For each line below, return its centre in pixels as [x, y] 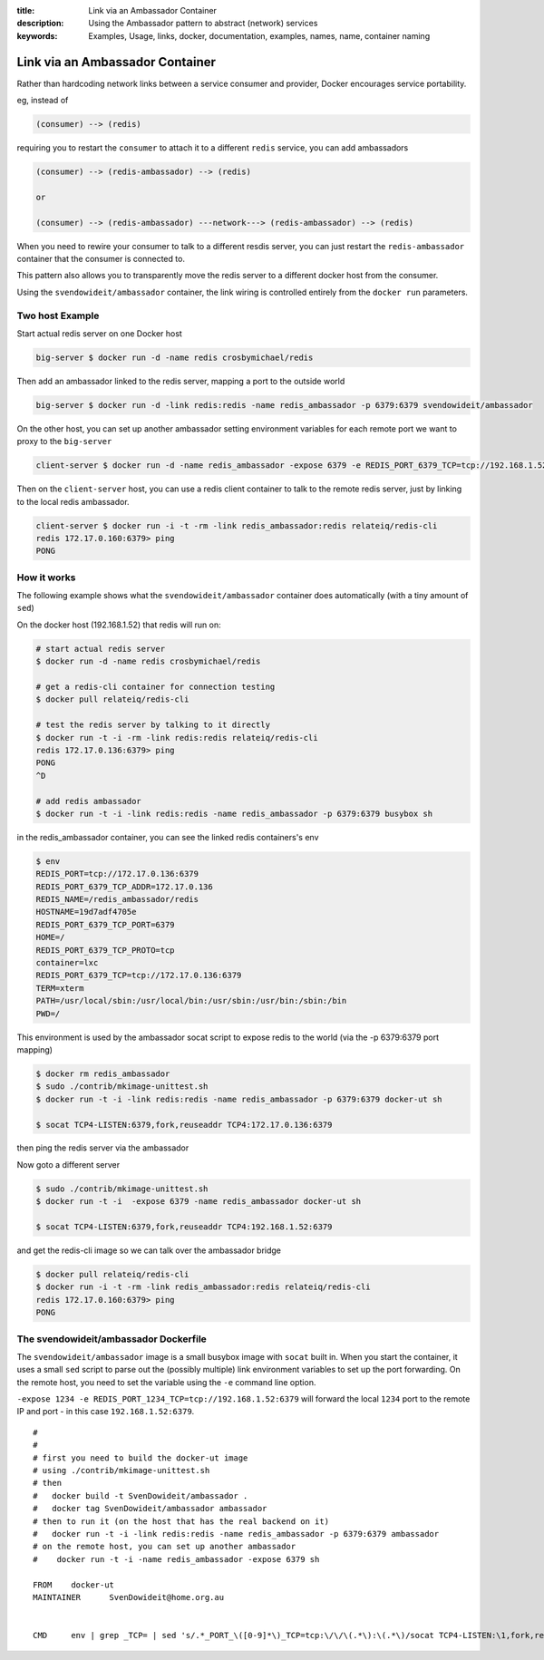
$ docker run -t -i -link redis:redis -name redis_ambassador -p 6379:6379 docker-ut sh [239, 1099]
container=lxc [67, 963]
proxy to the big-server [64, 442]
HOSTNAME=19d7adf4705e [86, 912]
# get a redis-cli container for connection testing [155, 687]
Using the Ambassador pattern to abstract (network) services [203, 24]
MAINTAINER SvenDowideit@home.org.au [129, 1597]
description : [40, 24]
